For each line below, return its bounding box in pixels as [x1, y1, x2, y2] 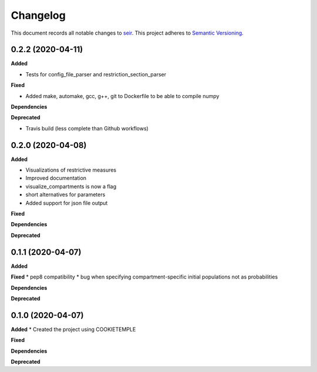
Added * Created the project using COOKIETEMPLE [11, 326, 136, 333]
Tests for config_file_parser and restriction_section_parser [25, 71, 167, 78]
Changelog [11, 9, 66, 22]
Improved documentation [25, 175, 87, 182]
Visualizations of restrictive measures [25, 166, 117, 173]
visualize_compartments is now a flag [25, 183, 117, 190]
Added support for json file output [25, 199, 108, 206]
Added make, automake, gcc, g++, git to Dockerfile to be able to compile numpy [25, 92, 220, 99]
